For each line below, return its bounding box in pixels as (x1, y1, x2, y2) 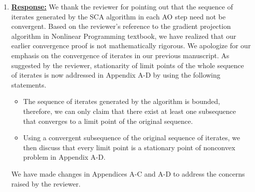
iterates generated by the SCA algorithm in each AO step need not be (11, 11, 226, 21)
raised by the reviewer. (11, 178, 81, 189)
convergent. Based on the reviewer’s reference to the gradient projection (11, 21, 231, 31)
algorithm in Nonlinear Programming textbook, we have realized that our (11, 30, 237, 41)
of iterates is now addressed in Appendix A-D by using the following (11, 70, 221, 80)
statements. (11, 79, 46, 90)
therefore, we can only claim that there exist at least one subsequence (23, 105, 236, 116)
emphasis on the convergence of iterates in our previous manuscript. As (11, 50, 230, 60)
